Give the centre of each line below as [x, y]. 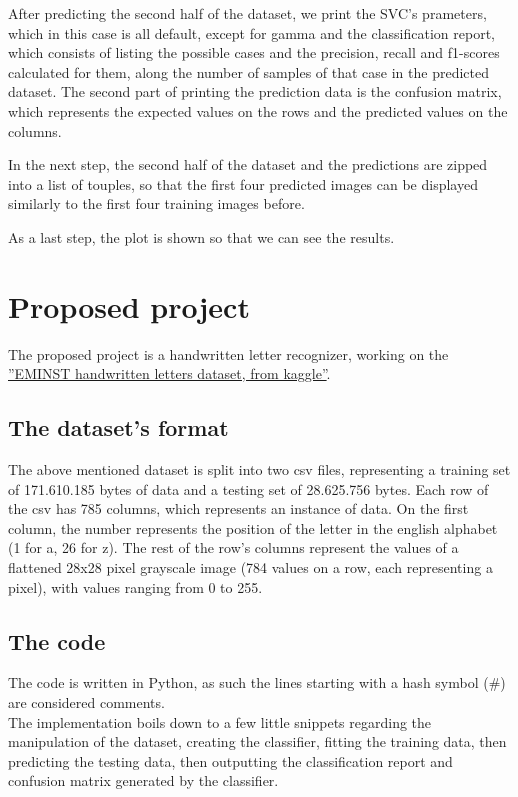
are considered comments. [86, 702]
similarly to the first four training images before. [156, 203]
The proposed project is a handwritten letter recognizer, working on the [228, 353]
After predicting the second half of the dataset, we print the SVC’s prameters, [247, 13]
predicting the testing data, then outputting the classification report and [230, 760]
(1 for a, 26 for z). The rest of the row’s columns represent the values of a [233, 547]
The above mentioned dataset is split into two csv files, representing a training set [259, 469]
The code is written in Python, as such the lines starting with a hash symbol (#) [257, 682]
